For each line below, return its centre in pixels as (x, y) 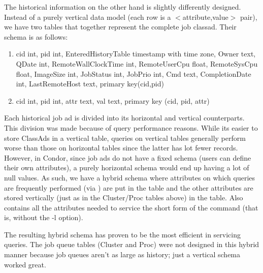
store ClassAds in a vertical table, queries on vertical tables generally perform (125, 138)
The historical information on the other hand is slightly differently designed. (123, 7)
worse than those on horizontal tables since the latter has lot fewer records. (121, 148)
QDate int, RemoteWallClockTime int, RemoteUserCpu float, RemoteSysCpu (137, 63)
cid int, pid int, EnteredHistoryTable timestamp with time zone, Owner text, (136, 54)
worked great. (25, 264)
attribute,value (205, 17)
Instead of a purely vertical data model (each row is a (88, 17)
